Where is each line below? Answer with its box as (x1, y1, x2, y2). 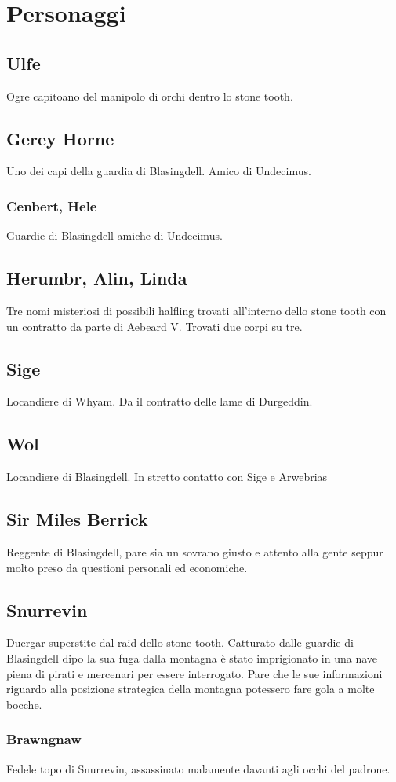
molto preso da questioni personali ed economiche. (6, 559, 248, 575)
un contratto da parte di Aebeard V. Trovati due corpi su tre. (6, 318, 303, 334)
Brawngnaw (6, 729, 82, 749)
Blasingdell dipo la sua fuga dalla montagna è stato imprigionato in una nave (6, 649, 378, 666)
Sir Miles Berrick (6, 507, 148, 531)
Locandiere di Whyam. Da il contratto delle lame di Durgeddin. (6, 393, 313, 409)
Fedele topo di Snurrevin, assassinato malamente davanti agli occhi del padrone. (6, 760, 391, 776)
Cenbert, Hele (6, 196, 97, 215)
